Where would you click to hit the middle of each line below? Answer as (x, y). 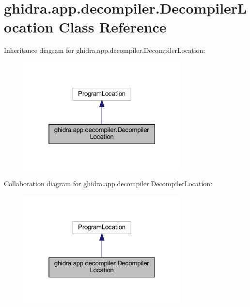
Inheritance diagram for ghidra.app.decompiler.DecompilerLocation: (105, 50)
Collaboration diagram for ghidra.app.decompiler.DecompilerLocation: (108, 183)
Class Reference (113, 27)
